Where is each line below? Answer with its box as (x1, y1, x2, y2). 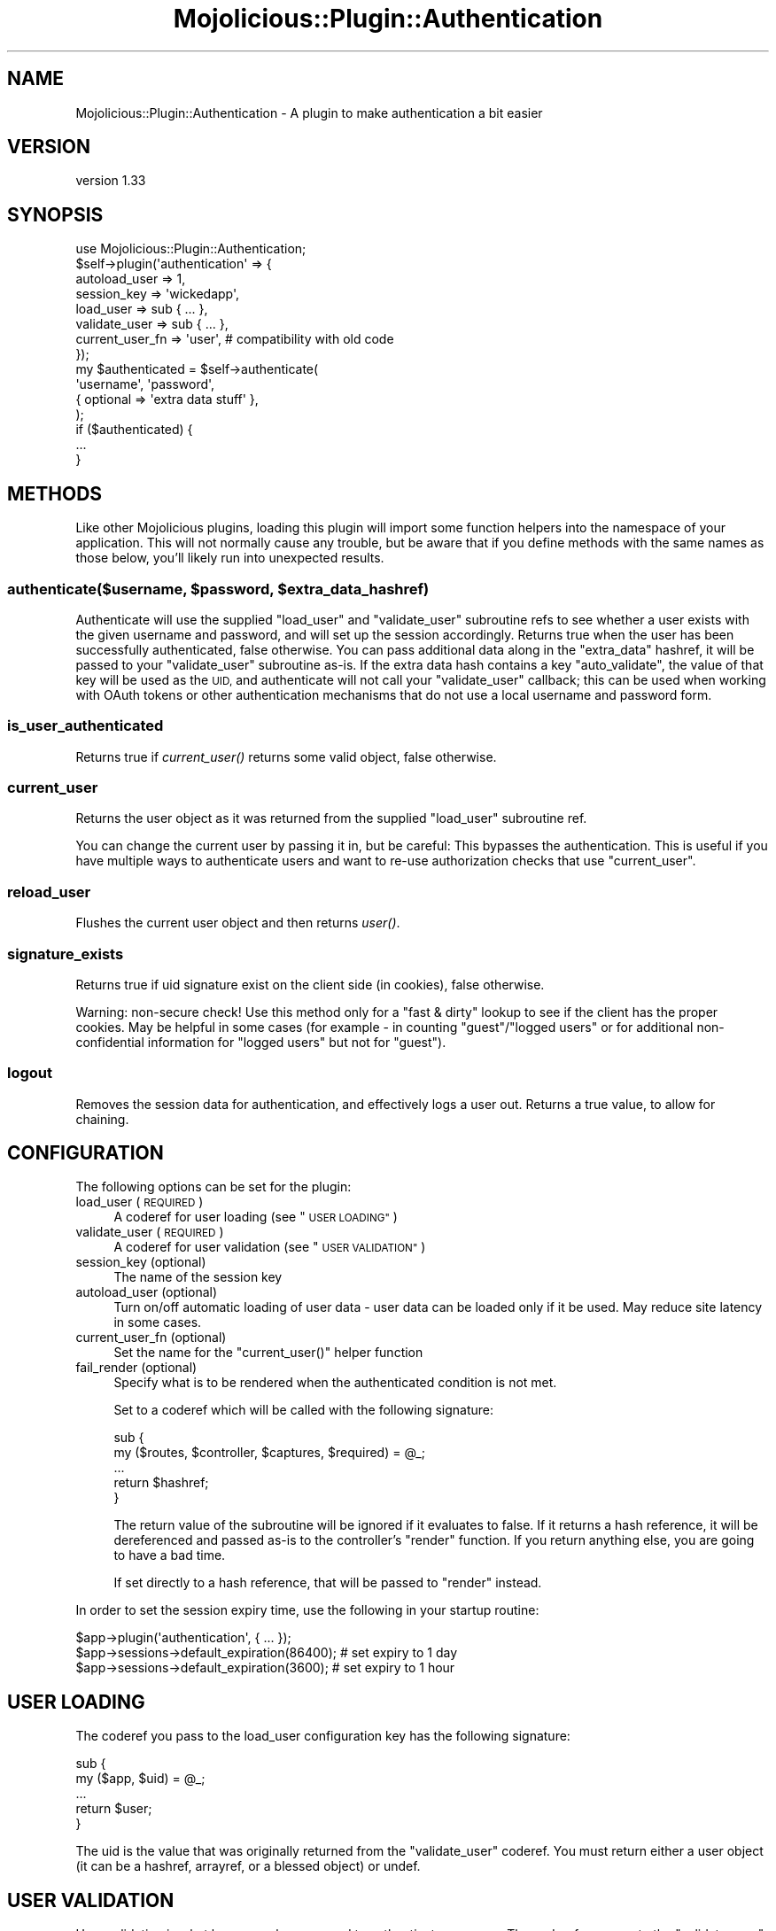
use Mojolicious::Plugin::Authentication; (75, 241, 307, 257)
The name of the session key (113, 1269, 283, 1285)
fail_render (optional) (75, 1360, 198, 1376)
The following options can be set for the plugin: (75, 1179, 352, 1195)
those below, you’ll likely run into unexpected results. (75, 550, 384, 566)
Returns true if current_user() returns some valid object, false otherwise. (75, 748, 497, 764)
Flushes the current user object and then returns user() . (75, 915, 400, 931)
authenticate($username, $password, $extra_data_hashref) (7, 579, 430, 598)
